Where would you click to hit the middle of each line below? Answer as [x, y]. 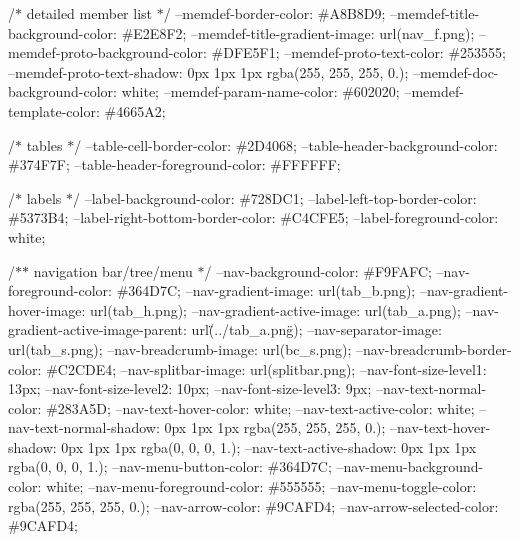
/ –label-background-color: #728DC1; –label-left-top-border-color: [275, 197]
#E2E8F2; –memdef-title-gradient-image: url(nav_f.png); [298, 32]
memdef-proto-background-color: [107, 52]
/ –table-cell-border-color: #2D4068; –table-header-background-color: [286, 144]
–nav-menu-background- [410, 466]
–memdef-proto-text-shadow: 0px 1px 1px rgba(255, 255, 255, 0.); [208, 71]
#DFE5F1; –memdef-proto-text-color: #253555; [358, 52]
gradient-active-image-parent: [97, 329]
